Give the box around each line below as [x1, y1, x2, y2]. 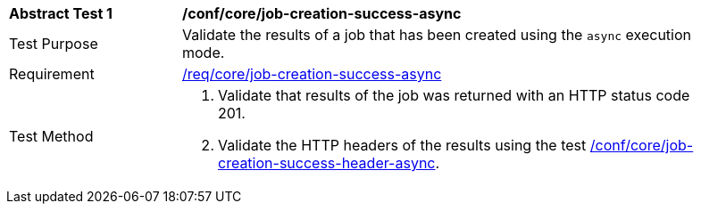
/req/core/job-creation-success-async [182, 65, 442, 83]
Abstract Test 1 [9, 4, 113, 22]
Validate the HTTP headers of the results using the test [218, 136, 587, 154]
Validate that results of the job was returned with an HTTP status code [218, 86, 690, 104]
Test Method [9, 127, 94, 145]
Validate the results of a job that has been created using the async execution [182, 26, 691, 44]
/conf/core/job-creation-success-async [182, 4, 462, 22]
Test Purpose [9, 35, 98, 53]
